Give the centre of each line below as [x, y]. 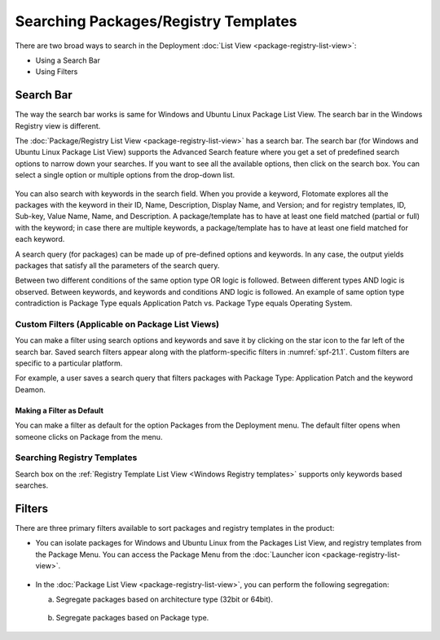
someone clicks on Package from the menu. [89, 436]
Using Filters [57, 72]
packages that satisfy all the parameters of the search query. [117, 265]
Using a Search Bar [68, 60]
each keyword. [40, 239]
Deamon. [31, 389]
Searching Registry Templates [76, 458]
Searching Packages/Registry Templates [156, 21]
